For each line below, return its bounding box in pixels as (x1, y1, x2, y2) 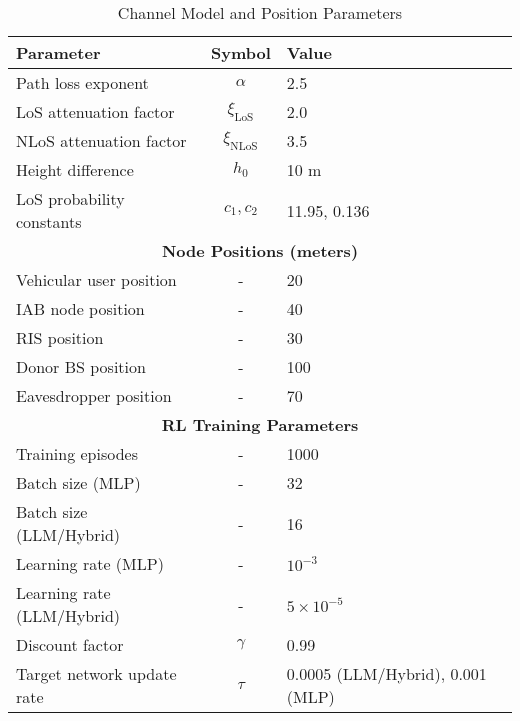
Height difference (16, 158, 134, 181)
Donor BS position (16, 355, 146, 378)
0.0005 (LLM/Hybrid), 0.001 (286, 662, 487, 685)
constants (16, 210, 82, 233)
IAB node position (16, 297, 145, 320)
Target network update (16, 662, 177, 685)
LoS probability (16, 187, 125, 210)
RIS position (16, 326, 104, 349)
